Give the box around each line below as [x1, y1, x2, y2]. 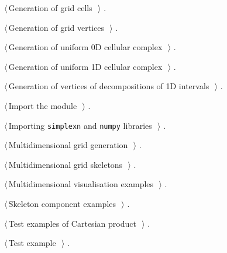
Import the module [8, 99, 77, 111]
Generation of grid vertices [8, 21, 105, 33]
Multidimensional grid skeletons [8, 158, 123, 170]
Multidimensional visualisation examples [8, 178, 154, 190]
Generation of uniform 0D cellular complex [8, 41, 163, 53]
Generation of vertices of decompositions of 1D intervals [8, 80, 209, 92]
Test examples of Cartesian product [8, 217, 136, 229]
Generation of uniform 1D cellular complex [8, 60, 163, 72]
